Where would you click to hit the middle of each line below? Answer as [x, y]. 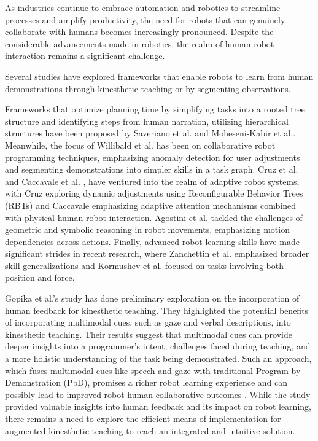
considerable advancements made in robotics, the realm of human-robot [140, 43]
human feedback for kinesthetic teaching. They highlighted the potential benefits [157, 310]
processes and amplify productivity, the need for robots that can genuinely [145, 19]
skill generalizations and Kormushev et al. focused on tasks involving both [145, 265]
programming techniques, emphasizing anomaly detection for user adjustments [153, 157]
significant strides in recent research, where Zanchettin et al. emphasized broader [157, 253]
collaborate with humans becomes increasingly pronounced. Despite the [139, 32]
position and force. [40, 277]
